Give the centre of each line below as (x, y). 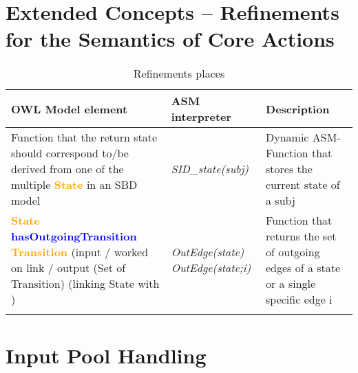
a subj (281, 201)
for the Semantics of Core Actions (170, 39)
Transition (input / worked (80, 252)
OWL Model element (70, 109)
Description (298, 109)
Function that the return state (84, 137)
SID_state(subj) (210, 169)
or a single (291, 284)
